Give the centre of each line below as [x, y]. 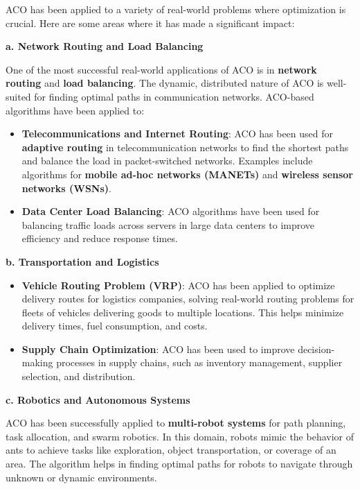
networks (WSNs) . [66, 188]
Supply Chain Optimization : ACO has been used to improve [158, 349]
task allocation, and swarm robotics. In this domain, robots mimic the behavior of [180, 436]
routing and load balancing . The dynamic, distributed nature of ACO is [165, 83]
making [37, 362]
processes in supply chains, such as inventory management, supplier [199, 362]
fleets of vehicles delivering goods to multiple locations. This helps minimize [183, 312]
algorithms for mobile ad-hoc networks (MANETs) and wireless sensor [188, 174]
